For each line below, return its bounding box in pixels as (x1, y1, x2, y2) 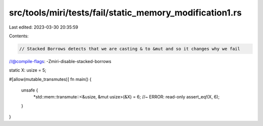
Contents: (9, 33, 29, 39)
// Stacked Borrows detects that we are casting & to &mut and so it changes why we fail (19, 46, 241, 51)
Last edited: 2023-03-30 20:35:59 (9, 24, 78, 30)
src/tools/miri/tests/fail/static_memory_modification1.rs (9, 7, 242, 18)
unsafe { (21, 87, 38, 93)
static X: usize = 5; (9, 67, 46, 73)
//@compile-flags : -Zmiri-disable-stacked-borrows (9, 58, 112, 64)
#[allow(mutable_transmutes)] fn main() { (9, 76, 92, 82)
